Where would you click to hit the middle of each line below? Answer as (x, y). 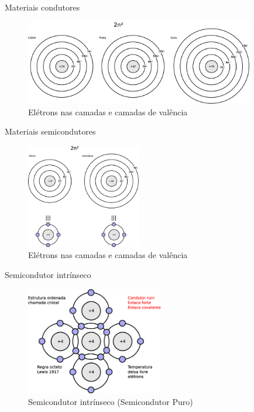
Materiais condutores (42, 7)
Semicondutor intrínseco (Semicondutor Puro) (111, 401)
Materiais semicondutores (50, 131)
